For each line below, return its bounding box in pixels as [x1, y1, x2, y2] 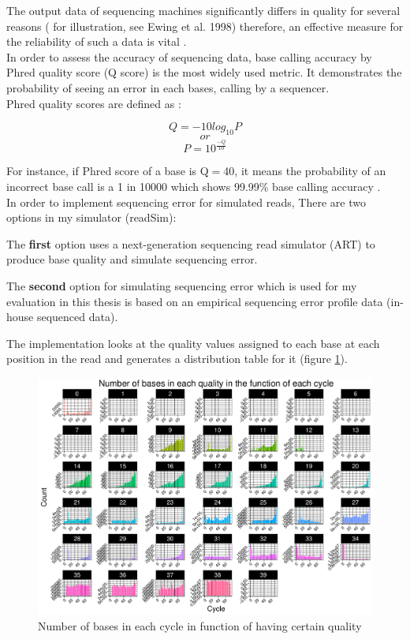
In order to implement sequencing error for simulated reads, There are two [6, 193, 366, 210]
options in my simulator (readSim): [6, 209, 177, 226]
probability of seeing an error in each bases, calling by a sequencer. [6, 79, 330, 95]
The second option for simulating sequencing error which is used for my [6, 278, 357, 294]
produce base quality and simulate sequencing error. [6, 251, 258, 267]
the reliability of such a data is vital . [6, 33, 187, 50]
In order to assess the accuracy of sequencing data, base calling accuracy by [6, 48, 372, 65]
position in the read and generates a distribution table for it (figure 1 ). [6, 350, 348, 367]
